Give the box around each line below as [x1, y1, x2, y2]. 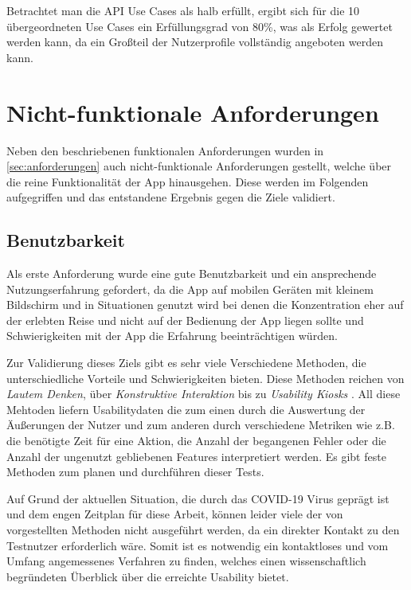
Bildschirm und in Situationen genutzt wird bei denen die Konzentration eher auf [6, 296, 404, 313]
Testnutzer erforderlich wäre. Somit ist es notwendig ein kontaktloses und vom [6, 537, 389, 553]
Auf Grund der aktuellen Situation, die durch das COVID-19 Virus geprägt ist [6, 490, 389, 506]
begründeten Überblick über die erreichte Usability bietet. [6, 568, 289, 584]
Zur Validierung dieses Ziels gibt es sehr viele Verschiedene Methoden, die [6, 354, 366, 371]
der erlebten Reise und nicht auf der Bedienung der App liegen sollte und [6, 311, 364, 328]
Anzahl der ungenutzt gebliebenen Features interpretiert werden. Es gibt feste [6, 447, 386, 464]
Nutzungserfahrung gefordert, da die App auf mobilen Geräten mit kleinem [6, 280, 374, 297]
